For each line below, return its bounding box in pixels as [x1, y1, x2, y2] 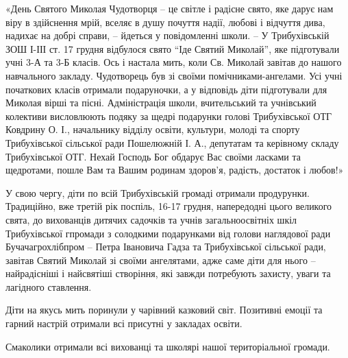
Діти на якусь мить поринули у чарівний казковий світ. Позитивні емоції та [5, 302, 323, 317]
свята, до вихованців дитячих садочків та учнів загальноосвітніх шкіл [5, 212, 297, 226]
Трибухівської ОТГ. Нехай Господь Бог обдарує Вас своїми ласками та [5, 149, 301, 163]
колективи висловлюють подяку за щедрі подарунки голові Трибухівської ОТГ [5, 108, 332, 123]
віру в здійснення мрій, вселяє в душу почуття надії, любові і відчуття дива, [5, 14, 325, 29]
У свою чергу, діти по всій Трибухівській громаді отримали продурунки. [5, 185, 310, 200]
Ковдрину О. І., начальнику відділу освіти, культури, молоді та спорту [5, 122, 300, 136]
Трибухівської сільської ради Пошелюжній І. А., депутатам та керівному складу [5, 135, 339, 150]
